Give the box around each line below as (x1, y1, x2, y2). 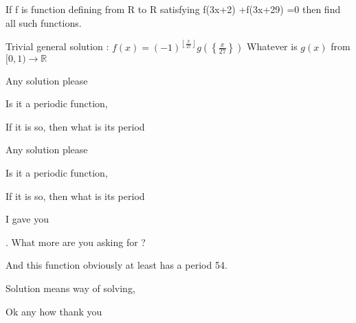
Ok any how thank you (5, 304, 102, 318)
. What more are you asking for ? (5, 234, 146, 249)
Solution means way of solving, (5, 280, 135, 295)
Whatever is (247, 39, 298, 54)
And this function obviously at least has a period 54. (5, 258, 227, 272)
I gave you (5, 212, 49, 226)
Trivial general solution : (5, 39, 109, 54)
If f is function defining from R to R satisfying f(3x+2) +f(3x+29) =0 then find (5, 2, 341, 16)
